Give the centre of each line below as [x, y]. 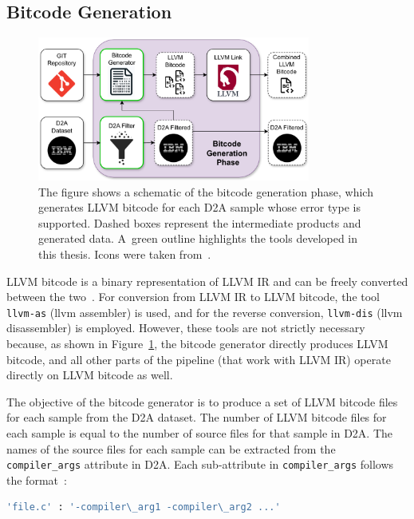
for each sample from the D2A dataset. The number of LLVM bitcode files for [197, 417]
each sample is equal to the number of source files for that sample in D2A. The [200, 433]
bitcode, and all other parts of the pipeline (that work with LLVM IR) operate [199, 359]
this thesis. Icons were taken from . [125, 254]
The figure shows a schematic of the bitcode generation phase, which [206, 191]
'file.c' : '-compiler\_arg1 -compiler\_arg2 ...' [144, 507]
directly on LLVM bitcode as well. [90, 375]
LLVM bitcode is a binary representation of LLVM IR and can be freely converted [207, 281]
